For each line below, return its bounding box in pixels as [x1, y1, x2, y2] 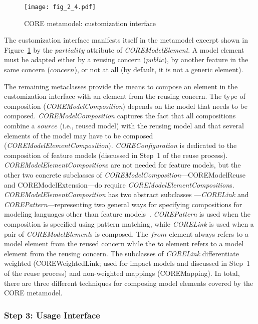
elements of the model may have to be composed [4, 130, 153, 140]
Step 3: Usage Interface [4, 308, 100, 321]
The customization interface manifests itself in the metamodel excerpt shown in [4, 35, 248, 45]
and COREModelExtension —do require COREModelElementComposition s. [4, 179, 234, 190]
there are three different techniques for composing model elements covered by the [4, 277, 253, 288]
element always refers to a [169, 228, 248, 239]
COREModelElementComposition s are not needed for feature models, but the [4, 159, 241, 170]
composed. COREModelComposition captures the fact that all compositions [4, 110, 236, 121]
